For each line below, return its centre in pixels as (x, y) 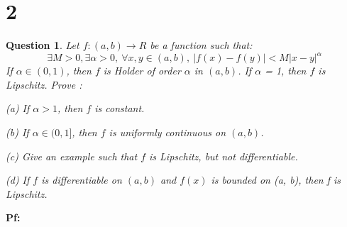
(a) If (18, 108)
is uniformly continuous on (167, 132)
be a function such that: (201, 45)
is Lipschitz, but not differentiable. (224, 156)
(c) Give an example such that (72, 156)
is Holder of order (142, 71)
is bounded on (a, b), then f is (276, 180)
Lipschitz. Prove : (44, 84)
